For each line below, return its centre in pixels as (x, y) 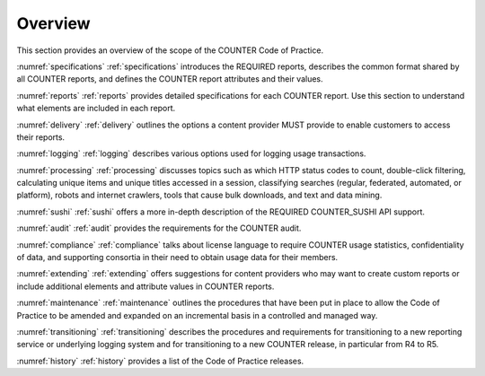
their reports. (41, 137)
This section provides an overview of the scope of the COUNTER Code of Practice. (170, 50)
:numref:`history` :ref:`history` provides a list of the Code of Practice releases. (160, 361)
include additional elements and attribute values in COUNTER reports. (145, 286)
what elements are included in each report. (96, 109)
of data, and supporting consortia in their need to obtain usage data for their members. (177, 258)
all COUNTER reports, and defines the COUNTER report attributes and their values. (170, 79)
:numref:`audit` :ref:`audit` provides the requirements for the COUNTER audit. (159, 228)
